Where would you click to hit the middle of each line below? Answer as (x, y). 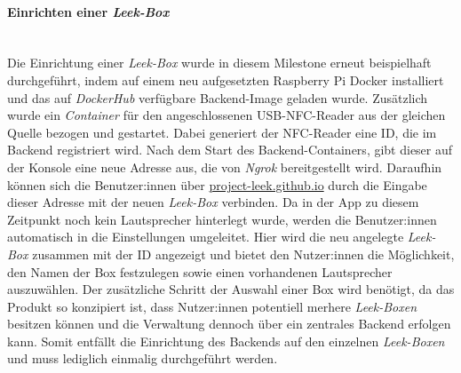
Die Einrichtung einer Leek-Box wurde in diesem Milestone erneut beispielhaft (219, 63)
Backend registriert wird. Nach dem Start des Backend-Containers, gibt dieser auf (230, 150)
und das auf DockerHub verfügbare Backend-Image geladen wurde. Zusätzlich (218, 97)
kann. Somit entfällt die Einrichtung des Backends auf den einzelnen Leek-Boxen (226, 341)
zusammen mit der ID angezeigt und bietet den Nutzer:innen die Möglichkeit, (243, 254)
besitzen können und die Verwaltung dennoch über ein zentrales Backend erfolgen (229, 324)
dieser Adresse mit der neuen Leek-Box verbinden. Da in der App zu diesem (213, 202)
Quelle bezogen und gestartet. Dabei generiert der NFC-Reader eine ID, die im (222, 132)
